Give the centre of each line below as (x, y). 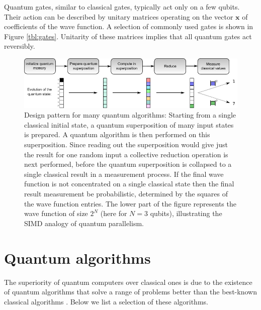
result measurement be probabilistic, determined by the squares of (126, 194)
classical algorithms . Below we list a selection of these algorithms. (106, 301)
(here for (114, 213)
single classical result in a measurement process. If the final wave (124, 174)
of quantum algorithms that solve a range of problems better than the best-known (130, 292)
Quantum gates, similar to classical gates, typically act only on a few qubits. (122, 7)
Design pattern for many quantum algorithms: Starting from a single (130, 115)
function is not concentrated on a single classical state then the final (129, 184)
